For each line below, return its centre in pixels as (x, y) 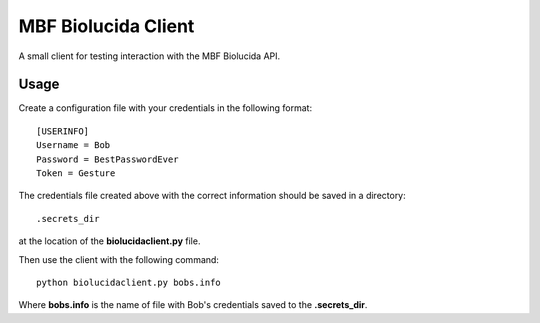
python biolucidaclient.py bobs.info (129, 282)
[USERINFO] (63, 131)
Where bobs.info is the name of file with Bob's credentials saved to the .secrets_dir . (193, 305)
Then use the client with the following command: (119, 259)
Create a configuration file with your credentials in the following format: (165, 108)
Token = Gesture (76, 173)
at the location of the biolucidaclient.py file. (109, 241)
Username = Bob (73, 145)
